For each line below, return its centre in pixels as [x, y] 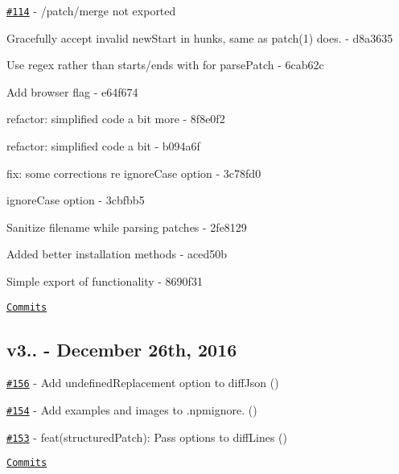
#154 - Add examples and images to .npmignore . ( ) [132, 410]
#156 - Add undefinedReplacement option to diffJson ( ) [143, 383]
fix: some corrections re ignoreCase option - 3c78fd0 [134, 173]
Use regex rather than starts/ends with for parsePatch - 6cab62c [165, 65]
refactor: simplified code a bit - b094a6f [103, 146]
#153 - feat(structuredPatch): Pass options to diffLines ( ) [147, 437]
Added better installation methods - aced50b [117, 254]
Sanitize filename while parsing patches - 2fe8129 [127, 227]
